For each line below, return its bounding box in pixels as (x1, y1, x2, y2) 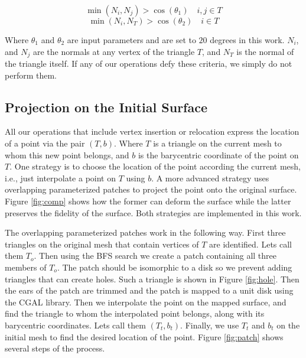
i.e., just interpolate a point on (5, 171, 116, 184)
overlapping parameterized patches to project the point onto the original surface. (5, 183, 297, 196)
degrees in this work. (210, 34, 285, 45)
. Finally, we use (180, 318, 239, 331)
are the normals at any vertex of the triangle (32, 45, 195, 57)
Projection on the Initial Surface (5, 97, 207, 116)
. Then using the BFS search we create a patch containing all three (34, 249, 277, 262)
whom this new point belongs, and (5, 148, 129, 161)
